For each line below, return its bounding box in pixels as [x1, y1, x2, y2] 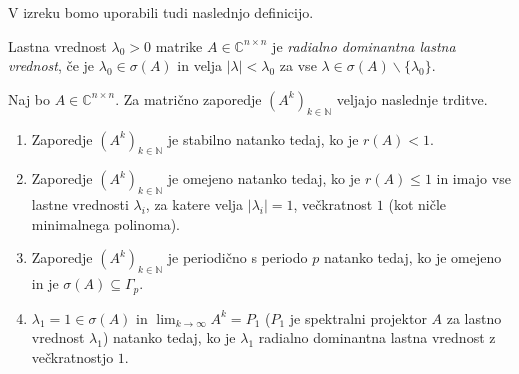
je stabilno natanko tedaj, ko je [167, 128, 359, 149]
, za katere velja [145, 194, 244, 215]
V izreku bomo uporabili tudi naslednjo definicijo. [8, 2, 314, 22]
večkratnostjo [31, 346, 114, 367]
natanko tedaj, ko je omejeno [323, 247, 502, 268]
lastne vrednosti [31, 194, 129, 215]
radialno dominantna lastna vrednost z [258, 327, 496, 348]
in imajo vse [436, 168, 511, 189]
